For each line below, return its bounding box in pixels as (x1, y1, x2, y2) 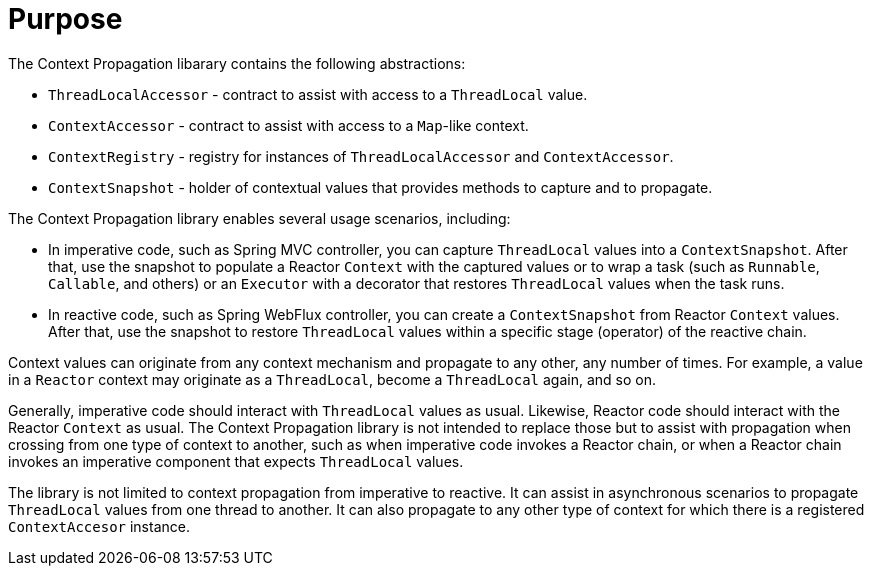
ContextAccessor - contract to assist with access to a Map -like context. (48, 116, 529, 134)
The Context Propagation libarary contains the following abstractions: (8, 54, 466, 72)
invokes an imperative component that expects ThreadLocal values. (8, 452, 464, 470)
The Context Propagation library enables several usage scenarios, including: (8, 209, 511, 227)
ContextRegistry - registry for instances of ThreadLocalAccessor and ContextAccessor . (48, 147, 674, 165)
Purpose (8, 2, 123, 36)
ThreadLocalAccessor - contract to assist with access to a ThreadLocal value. (48, 85, 588, 103)
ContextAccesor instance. (8, 517, 190, 535)
